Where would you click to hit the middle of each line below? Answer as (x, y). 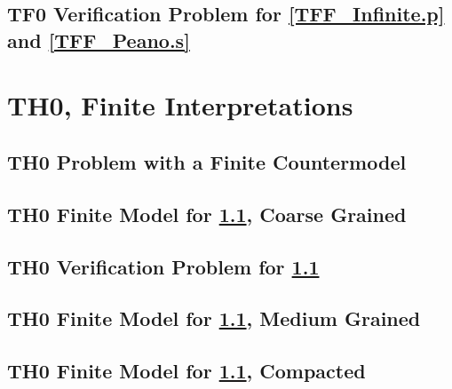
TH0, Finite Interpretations (180, 105)
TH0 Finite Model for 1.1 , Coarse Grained (207, 214)
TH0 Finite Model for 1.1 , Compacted (186, 371)
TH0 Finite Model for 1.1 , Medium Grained (214, 318)
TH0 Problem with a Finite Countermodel (207, 161)
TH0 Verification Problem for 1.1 (163, 266)
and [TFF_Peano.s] (99, 40)
